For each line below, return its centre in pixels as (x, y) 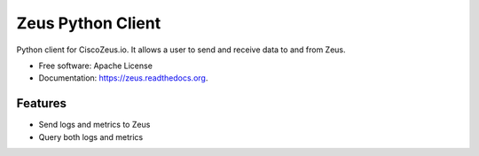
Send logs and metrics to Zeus (94, 125)
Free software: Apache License (95, 66)
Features (41, 103)
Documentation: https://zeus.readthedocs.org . (123, 78)
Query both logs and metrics (91, 136)
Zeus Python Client (89, 23)
